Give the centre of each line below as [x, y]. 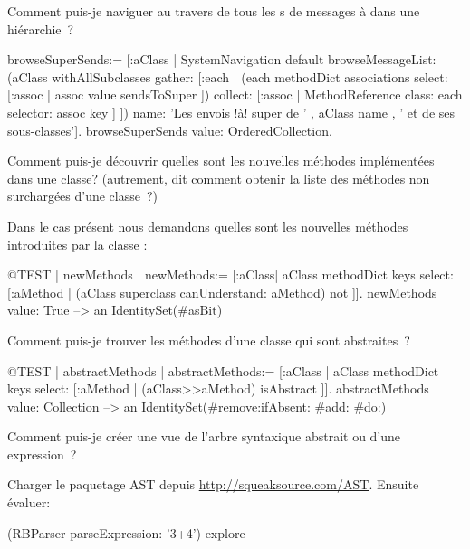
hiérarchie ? [41, 28]
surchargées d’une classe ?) [83, 196]
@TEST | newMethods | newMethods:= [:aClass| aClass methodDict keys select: [230, 274]
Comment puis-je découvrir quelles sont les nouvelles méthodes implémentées [221, 161]
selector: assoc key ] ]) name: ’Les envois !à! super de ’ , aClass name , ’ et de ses [231, 112]
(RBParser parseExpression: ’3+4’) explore [126, 532]
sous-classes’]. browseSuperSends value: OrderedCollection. [170, 130]
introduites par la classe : [77, 244]
